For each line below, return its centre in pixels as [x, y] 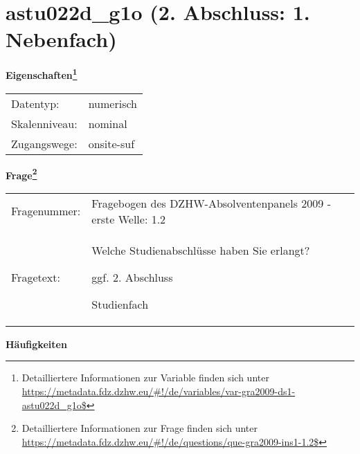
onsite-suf [111, 143]
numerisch [112, 103]
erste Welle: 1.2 [129, 219]
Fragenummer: [46, 211]
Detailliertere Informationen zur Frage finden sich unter [140, 428]
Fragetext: [36, 277]
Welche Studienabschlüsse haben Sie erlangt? [201, 250]
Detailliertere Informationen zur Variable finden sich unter [145, 378]
